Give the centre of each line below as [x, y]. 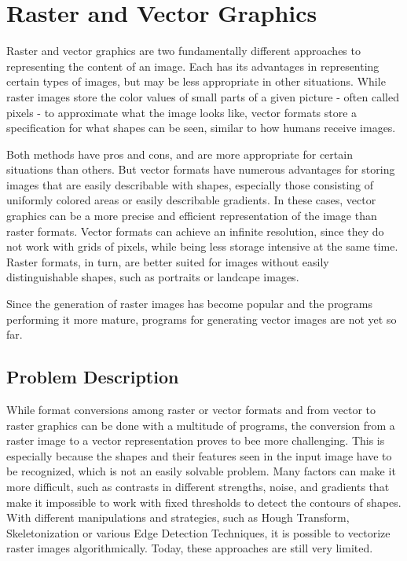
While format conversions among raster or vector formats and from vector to [191, 410]
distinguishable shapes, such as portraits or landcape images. [153, 277]
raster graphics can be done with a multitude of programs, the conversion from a [201, 425]
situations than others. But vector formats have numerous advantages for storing [201, 169]
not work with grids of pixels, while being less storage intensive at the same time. [202, 246]
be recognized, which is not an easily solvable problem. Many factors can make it [201, 471]
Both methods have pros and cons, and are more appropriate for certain [180, 154]
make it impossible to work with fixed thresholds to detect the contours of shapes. [204, 502]
